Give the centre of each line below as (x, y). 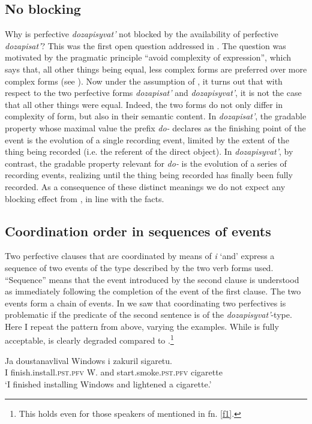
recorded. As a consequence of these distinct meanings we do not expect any (145, 186)
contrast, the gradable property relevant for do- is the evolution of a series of (146, 163)
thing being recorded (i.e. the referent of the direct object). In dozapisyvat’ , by (149, 151)
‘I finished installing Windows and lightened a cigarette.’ (108, 384)
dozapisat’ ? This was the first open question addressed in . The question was (145, 45)
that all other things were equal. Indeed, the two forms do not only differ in (144, 104)
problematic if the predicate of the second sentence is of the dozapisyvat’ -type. (148, 315)
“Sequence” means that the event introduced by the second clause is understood (152, 279)
